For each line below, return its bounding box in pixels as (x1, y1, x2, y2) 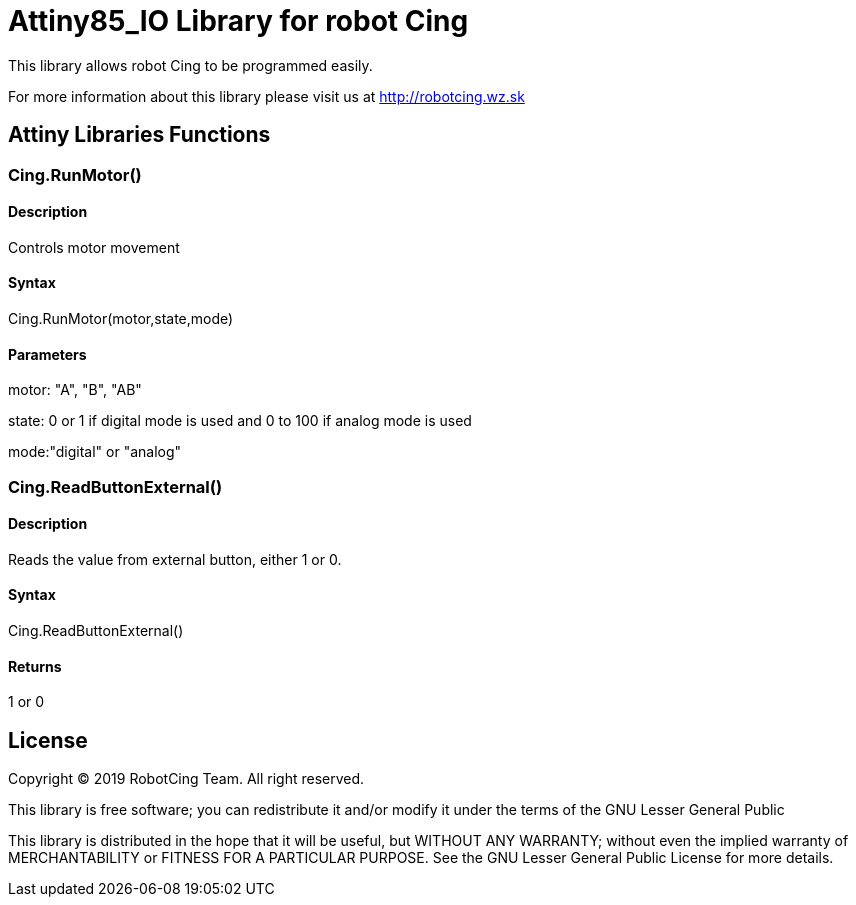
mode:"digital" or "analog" (8, 443, 182, 461)
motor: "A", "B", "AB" (8, 381, 142, 399)
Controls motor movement (8, 238, 180, 256)
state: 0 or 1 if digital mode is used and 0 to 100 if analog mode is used (8, 412, 472, 430)
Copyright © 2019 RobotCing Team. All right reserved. (8, 770, 365, 788)
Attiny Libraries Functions (8, 122, 271, 148)
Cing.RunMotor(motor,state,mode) (8, 310, 234, 328)
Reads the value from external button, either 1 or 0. (8, 550, 342, 568)
